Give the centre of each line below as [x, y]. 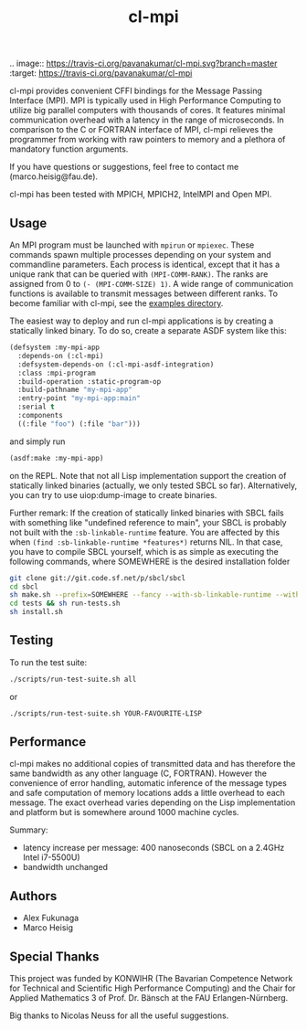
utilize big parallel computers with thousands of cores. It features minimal [148, 111]
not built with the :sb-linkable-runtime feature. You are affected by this [145, 532]
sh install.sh [37, 612]
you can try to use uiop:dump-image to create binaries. [113, 494]
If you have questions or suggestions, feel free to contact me [124, 167]
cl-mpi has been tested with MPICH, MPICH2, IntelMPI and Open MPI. [141, 195]
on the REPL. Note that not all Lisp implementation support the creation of [148, 475]
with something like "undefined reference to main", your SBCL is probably [148, 522]
